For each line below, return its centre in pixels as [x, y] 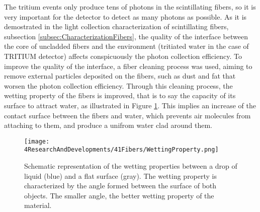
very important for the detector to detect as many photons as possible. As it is [125, 16]
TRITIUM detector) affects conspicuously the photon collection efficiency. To [123, 56]
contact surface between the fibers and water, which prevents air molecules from [127, 115]
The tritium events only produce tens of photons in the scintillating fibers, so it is [130, 7]
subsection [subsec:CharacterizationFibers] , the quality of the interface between [126, 36]
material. [38, 205]
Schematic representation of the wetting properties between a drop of [131, 166]
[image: [37, 141]
